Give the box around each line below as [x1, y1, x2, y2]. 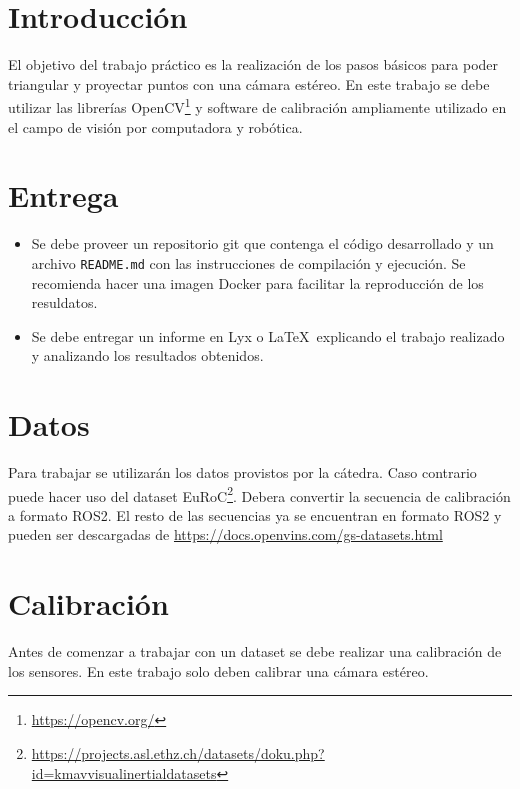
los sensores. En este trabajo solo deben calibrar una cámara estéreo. [8, 660, 429, 681]
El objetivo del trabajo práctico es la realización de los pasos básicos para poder [8, 54, 499, 75]
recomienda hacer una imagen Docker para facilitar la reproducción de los [31, 272, 484, 293]
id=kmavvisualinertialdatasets [31, 762, 217, 783]
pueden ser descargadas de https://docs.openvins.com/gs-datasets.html [8, 524, 443, 545]
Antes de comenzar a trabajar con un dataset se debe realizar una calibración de [8, 641, 502, 662]
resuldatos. [31, 292, 98, 313]
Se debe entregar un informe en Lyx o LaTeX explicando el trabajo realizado [31, 325, 505, 346]
